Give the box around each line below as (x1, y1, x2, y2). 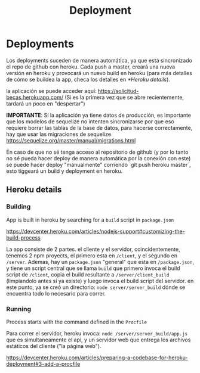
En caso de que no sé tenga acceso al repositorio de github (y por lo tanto (6, 148, 189, 156)
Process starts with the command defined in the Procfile (6, 318, 147, 325)
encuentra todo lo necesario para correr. (6, 290, 106, 297)
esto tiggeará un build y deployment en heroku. (6, 167, 123, 175)
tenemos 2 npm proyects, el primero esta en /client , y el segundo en (6, 251, 178, 259)
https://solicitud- (97, 87, 139, 94)
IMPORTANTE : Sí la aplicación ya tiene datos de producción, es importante (6, 111, 192, 119)
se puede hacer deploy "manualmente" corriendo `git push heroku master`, (6, 161, 191, 168)
